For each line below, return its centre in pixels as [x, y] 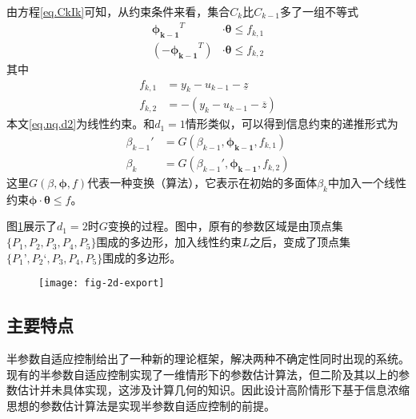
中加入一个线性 [367, 183]
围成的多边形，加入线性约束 [169, 242]
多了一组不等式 [320, 11]
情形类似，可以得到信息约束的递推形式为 [292, 124]
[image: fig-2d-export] [102, 283]
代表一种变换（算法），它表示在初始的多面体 [202, 183]
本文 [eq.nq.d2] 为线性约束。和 [81, 124]
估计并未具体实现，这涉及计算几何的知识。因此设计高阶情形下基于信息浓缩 [213, 390]
